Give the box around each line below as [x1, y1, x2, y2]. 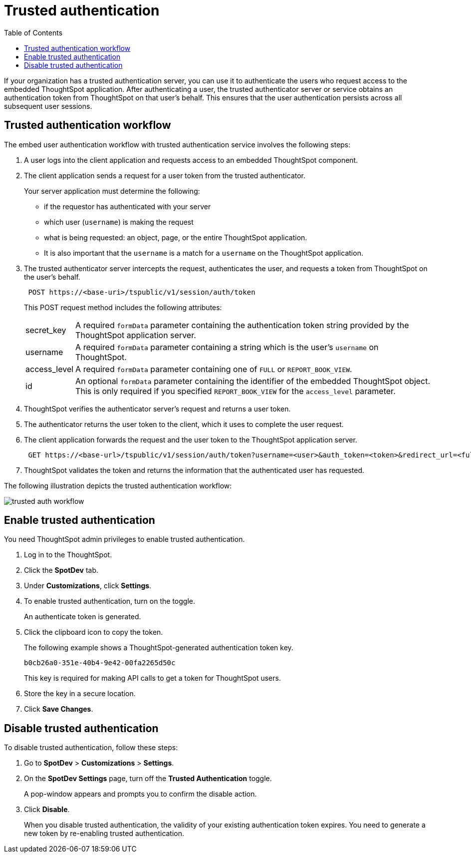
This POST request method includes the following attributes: [24, 303, 222, 312]
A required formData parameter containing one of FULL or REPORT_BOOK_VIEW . [75, 364, 352, 374]
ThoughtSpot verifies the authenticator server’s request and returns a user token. [24, 404, 291, 413]
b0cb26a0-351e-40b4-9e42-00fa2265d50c [24, 659, 176, 667]
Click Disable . [24, 805, 70, 814]
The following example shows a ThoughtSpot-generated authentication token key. [24, 643, 293, 652]
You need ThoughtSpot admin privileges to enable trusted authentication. [4, 535, 245, 544]
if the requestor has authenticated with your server [44, 202, 211, 211]
